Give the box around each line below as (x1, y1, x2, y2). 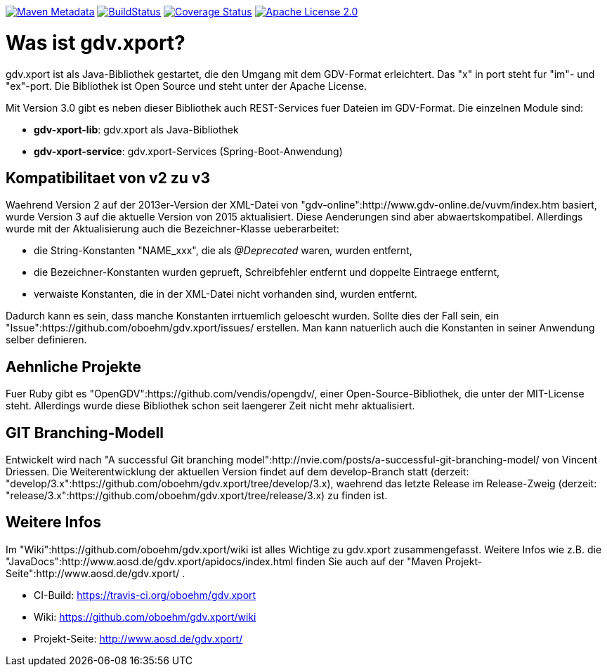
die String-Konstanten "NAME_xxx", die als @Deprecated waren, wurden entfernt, (34, 244, 412, 257)
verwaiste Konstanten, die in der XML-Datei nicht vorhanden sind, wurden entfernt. (34, 288, 417, 301)
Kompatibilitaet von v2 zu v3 (6, 169, 210, 187)
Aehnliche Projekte (6, 357, 142, 376)
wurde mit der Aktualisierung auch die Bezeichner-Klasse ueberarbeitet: (6, 223, 339, 235)
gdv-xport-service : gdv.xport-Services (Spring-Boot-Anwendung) (34, 145, 343, 157)
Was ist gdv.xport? (6, 30, 185, 55)
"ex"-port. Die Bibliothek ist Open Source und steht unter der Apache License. (6, 79, 367, 92)
